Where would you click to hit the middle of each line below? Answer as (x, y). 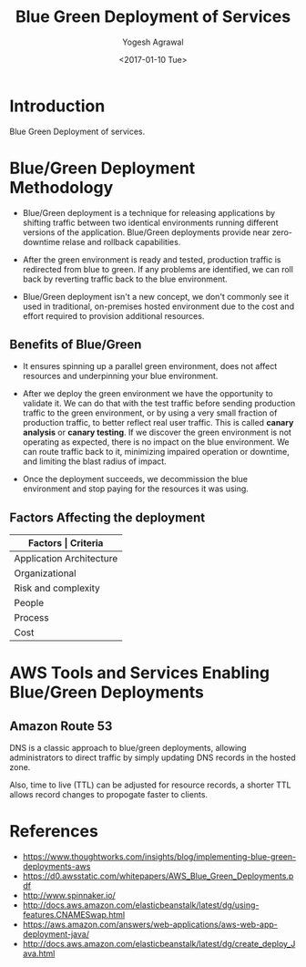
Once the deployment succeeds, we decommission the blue (135, 479)
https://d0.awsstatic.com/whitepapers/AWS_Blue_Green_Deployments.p (158, 876)
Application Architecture (66, 559)
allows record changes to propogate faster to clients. (108, 795)
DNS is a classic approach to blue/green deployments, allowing (128, 748)
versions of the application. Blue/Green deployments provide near (146, 232)
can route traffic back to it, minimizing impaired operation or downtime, (156, 452)
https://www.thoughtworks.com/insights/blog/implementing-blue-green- (159, 857)
